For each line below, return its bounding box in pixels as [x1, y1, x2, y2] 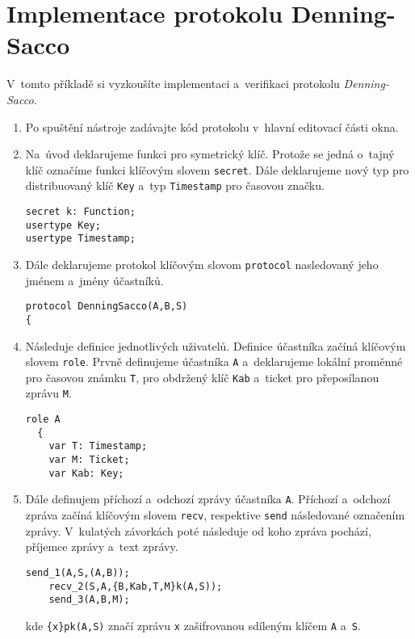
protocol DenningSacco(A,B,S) [25, 301, 188, 313]
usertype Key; [25, 219, 101, 231]
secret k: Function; [25, 206, 136, 217]
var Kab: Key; [48, 467, 124, 479]
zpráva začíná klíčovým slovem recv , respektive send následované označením [25, 507, 405, 523]
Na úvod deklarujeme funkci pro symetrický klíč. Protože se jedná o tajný [25, 145, 395, 162]
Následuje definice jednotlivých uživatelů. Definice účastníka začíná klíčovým [25, 337, 406, 354]
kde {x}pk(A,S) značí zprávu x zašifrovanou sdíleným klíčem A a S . [25, 616, 361, 633]
